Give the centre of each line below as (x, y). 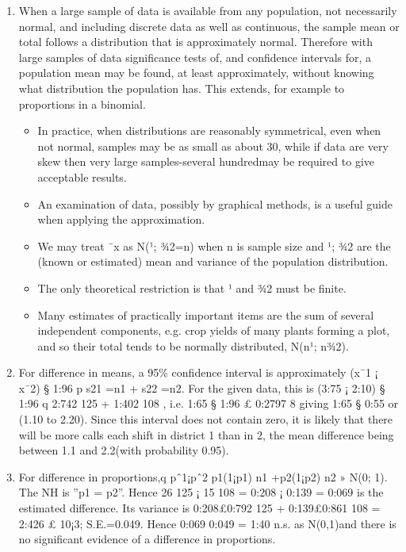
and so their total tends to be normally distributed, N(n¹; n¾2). (193, 345)
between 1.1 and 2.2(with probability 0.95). (124, 450)
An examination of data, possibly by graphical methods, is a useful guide (215, 203)
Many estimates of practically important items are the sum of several (206, 314)
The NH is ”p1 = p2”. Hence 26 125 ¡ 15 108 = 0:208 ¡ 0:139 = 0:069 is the (201, 492)
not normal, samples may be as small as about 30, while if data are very (213, 146)
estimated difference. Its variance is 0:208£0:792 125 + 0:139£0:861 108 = (199, 508)
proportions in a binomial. (82, 103)
